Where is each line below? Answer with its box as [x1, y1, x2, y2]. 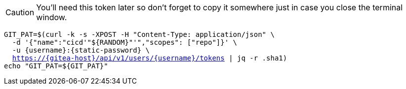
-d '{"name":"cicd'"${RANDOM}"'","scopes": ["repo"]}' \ [12, 38, 238, 46]
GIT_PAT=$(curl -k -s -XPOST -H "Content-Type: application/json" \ [4, 30, 275, 38]
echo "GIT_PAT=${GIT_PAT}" [4, 62, 108, 70]
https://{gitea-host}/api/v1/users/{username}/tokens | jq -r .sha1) [12, 54, 287, 62]
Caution [5, 7, 35, 17]
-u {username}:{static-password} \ [12, 46, 150, 54]
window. [36, 12, 67, 22]
